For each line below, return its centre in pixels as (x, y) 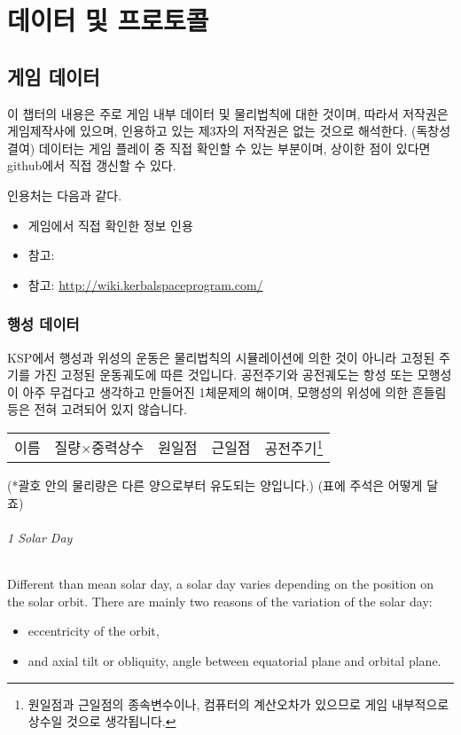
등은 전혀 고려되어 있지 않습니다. (97, 409)
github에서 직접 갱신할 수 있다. (92, 165)
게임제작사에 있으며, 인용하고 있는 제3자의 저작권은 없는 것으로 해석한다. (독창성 (229, 131)
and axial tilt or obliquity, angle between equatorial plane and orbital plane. (234, 661)
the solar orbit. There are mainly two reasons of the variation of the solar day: (220, 601)
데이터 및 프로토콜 (108, 20)
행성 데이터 (43, 324)
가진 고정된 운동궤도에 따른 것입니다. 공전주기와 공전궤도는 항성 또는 (224, 375)
